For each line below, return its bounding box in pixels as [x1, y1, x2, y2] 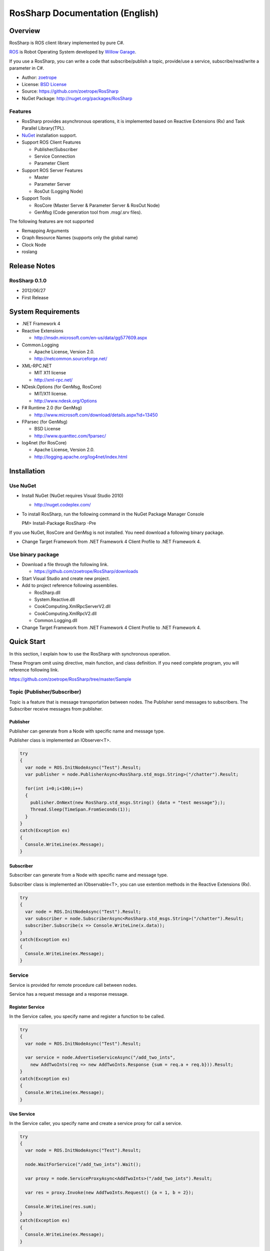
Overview [9, 27, 40, 35]
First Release [21, 294, 48, 300]
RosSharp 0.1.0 [9, 277, 47, 284]
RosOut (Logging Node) [34, 188, 83, 194]
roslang [21, 248, 37, 255]
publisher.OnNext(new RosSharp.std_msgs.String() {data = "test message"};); [30, 800, 226, 805]
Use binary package [9, 551, 59, 558]
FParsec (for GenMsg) [21, 418, 67, 425]
